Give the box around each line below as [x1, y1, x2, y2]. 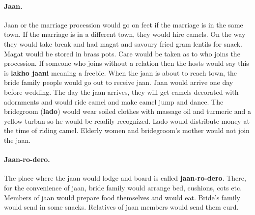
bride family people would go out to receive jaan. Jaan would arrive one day [4, 77, 233, 87]
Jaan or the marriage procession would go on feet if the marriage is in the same [4, 19, 243, 29]
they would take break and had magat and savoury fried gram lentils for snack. [4, 38, 243, 49]
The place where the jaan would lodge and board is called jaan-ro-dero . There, [4, 173, 246, 183]
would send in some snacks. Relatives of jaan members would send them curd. [4, 202, 239, 212]
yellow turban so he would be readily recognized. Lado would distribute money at [4, 115, 250, 126]
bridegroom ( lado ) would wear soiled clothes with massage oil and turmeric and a [4, 106, 252, 116]
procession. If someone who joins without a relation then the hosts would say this [4, 58, 249, 68]
